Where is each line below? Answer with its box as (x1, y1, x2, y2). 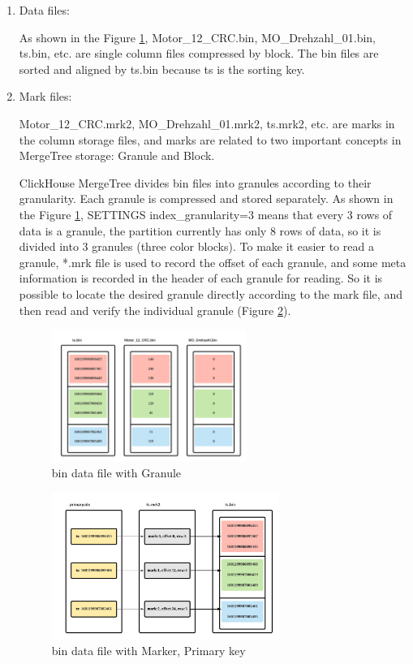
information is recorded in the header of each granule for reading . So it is (19, 269, 383, 287)
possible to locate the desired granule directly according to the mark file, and (19, 285, 402, 302)
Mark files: (19, 88, 72, 105)
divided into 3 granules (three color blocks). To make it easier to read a (19, 238, 374, 255)
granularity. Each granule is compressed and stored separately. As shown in (19, 190, 394, 207)
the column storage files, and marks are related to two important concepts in (19, 131, 402, 148)
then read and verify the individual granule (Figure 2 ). (19, 301, 291, 318)
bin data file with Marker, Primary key (51, 642, 246, 659)
